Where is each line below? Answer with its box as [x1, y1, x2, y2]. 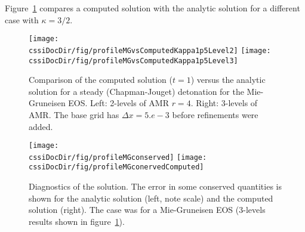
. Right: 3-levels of [190, 97, 258, 109]
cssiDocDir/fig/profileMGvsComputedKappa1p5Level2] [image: [29, 46, 271, 55]
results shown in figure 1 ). [29, 215, 125, 227]
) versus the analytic [190, 73, 266, 86]
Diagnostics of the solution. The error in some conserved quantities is [29, 180, 282, 193]
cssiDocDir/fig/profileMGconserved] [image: [29, 153, 207, 162]
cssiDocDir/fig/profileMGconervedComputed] [29, 163, 204, 172]
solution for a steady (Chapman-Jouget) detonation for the [29, 85, 244, 97]
